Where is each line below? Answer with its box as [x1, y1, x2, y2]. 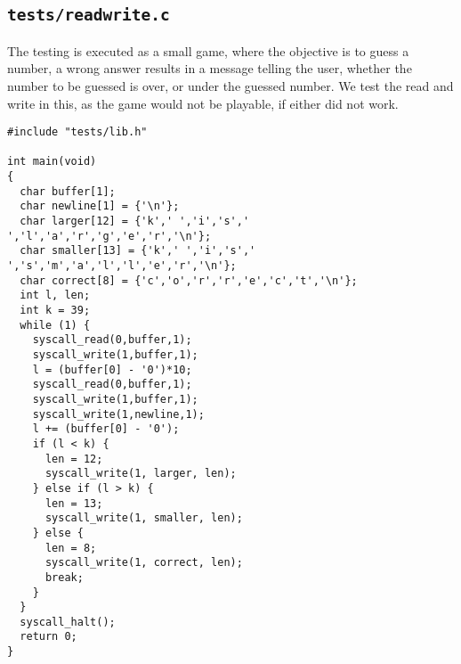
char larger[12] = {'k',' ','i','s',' [20, 215, 250, 228]
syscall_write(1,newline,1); [32, 407, 205, 421]
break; [44, 570, 84, 584]
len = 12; [44, 452, 103, 465]
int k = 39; [20, 304, 91, 317]
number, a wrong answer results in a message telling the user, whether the [7, 59, 412, 78]
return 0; [20, 630, 77, 644]
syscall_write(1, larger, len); [44, 467, 237, 480]
